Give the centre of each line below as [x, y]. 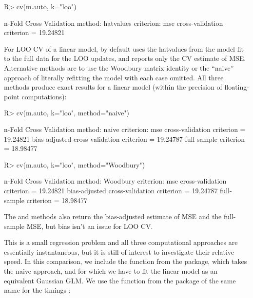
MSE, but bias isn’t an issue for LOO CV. [90, 226]
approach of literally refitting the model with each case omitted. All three [114, 77]
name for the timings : [37, 290]
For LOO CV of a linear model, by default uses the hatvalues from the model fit [124, 48]
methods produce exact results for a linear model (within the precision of [113, 87]
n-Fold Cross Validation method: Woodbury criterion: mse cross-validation [115, 181]
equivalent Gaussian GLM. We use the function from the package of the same [120, 280]
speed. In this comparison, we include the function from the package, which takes [126, 261]
